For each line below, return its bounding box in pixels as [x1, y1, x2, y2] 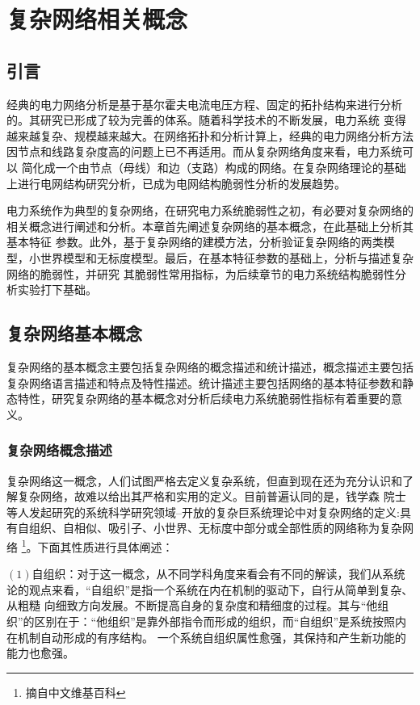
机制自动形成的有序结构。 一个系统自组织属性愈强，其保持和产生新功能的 [17, 628, 406, 645]
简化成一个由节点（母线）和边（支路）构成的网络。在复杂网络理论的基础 [21, 158, 406, 175]
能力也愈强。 [6, 644, 74, 661]
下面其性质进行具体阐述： [37, 538, 174, 555]
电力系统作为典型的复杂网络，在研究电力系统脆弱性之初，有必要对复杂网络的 [6, 202, 414, 219]
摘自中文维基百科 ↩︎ [25, 683, 126, 700]
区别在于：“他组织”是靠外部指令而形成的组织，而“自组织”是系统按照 [34, 612, 396, 629]
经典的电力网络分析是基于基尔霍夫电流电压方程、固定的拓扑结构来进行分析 [6, 95, 402, 112]
